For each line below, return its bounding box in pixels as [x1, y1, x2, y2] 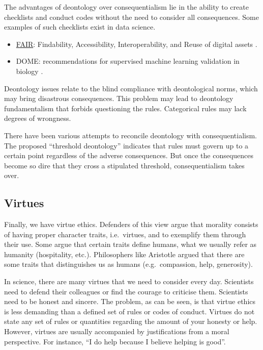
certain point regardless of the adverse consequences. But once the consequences [4, 150, 254, 161]
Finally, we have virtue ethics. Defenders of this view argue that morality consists [4, 219, 258, 230]
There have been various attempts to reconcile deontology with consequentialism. [4, 130, 257, 140]
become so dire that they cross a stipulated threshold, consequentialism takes [4, 160, 245, 170]
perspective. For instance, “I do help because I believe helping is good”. [4, 336, 226, 346]
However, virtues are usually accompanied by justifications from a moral [4, 326, 229, 337]
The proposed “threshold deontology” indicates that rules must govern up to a [4, 140, 249, 151]
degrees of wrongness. [4, 113, 71, 123]
